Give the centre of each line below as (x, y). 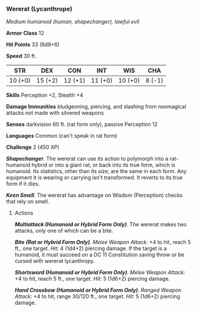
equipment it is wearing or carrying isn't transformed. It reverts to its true (94, 178)
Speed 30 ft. (21, 56)
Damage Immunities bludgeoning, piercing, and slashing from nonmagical (96, 107)
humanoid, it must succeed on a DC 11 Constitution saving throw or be (99, 255)
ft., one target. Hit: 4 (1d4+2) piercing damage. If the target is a (91, 248)
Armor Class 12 (25, 33)
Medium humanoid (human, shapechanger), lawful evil (73, 22)
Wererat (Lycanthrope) (39, 9)
